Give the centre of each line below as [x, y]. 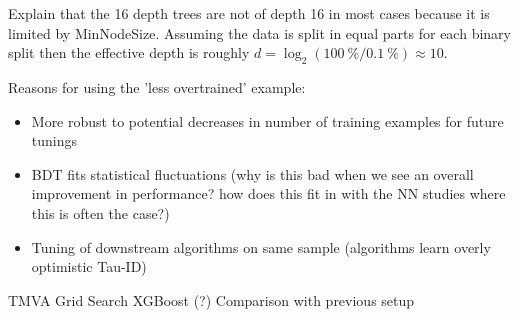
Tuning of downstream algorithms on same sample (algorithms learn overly [261, 246]
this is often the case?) [100, 212]
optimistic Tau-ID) [89, 266]
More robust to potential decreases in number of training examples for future [267, 120]
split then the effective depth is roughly [129, 52]
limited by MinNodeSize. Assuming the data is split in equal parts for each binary [259, 32]
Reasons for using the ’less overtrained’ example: [157, 86]
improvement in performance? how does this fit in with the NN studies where [268, 193]
